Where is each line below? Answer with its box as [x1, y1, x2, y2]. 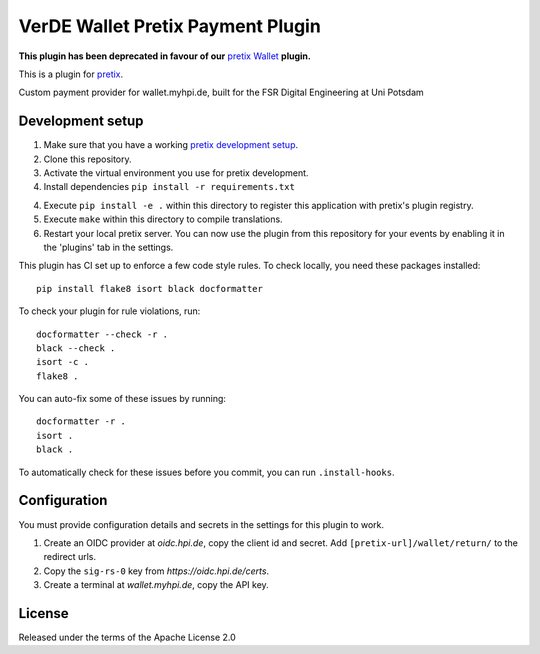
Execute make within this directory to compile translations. [43, 213, 284, 225]
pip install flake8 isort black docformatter [36, 283, 264, 294]
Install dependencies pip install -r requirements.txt [43, 181, 295, 193]
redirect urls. [43, 551, 97, 563]
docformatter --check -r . [36, 328, 169, 340]
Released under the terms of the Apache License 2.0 [18, 631, 237, 644]
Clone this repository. [43, 153, 132, 165]
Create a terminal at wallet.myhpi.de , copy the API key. [43, 579, 269, 591]
